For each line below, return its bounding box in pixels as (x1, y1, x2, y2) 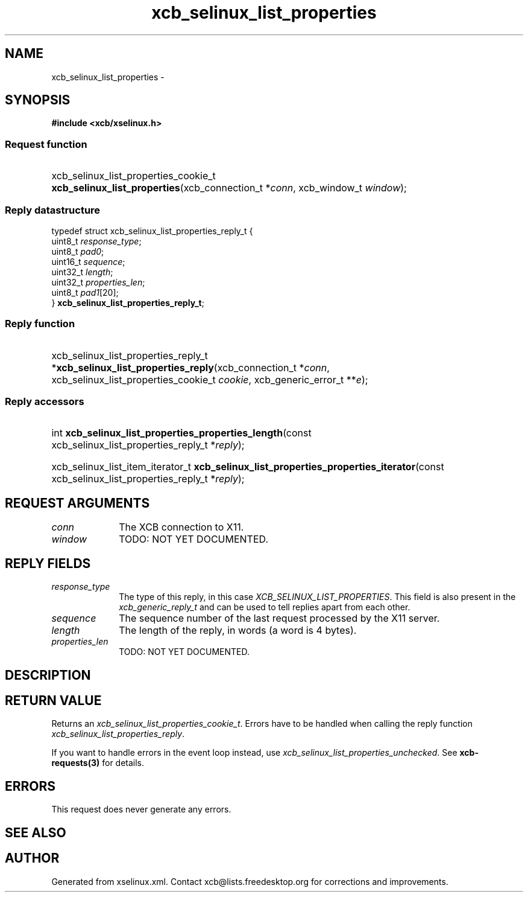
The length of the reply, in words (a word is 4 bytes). (119, 624, 357, 637)
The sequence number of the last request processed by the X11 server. (119, 612, 440, 625)
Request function (5, 138, 87, 150)
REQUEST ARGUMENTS (5, 495, 150, 511)
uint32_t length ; (51, 266, 113, 277)
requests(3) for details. (51, 758, 145, 768)
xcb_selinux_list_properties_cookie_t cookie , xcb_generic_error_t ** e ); (51, 373, 368, 386)
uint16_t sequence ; (51, 256, 125, 267)
